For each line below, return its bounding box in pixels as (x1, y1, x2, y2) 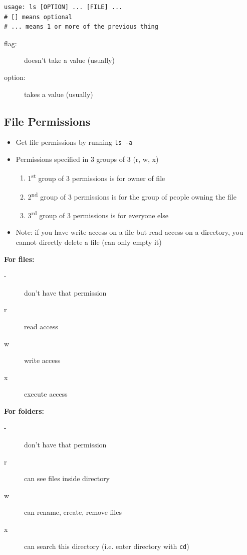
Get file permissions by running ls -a (16, 137, 133, 147)
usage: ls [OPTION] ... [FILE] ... (4, 4, 123, 11)
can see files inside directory (24, 473, 110, 484)
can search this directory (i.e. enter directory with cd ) (24, 540, 189, 551)
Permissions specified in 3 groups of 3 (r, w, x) (16, 154, 159, 164)
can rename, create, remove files (24, 507, 122, 517)
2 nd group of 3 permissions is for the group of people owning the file (28, 190, 236, 202)
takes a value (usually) (24, 88, 93, 99)
